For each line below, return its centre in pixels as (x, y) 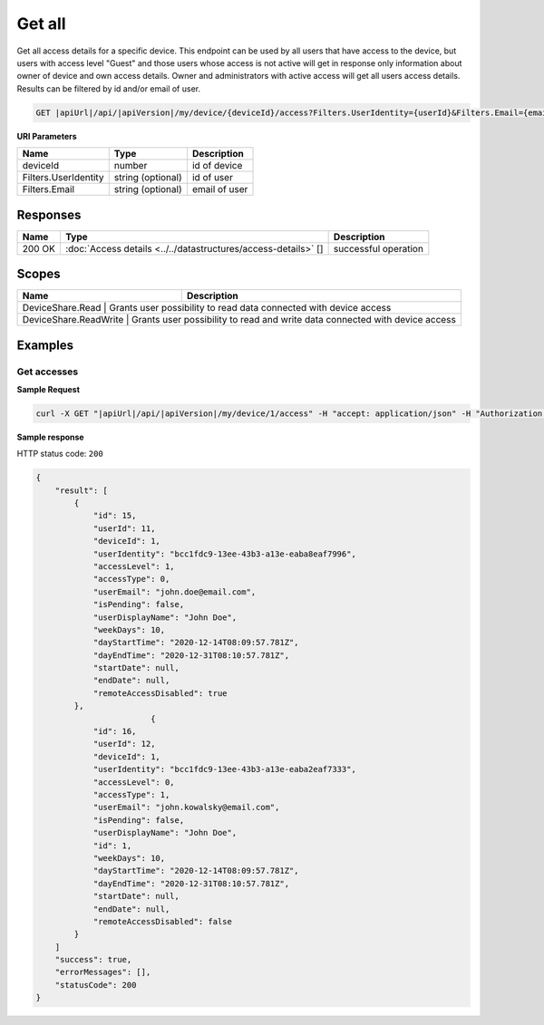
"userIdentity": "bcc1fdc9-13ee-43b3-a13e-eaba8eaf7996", (225, 554)
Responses (49, 214)
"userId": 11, (124, 528)
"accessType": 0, (131, 579)
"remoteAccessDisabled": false (163, 921)
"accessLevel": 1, (134, 566)
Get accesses (48, 372)
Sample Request (49, 389)
